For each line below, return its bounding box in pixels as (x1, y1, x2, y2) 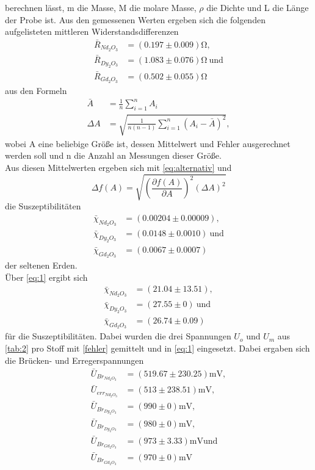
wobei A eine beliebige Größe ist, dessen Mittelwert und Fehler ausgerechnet (5, 137, 291, 150)
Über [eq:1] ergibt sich (5, 270, 88, 283)
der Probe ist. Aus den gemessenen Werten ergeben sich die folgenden (5, 13, 266, 26)
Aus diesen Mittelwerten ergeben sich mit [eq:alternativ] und (5, 161, 232, 174)
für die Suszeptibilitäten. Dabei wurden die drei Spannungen (5, 330, 231, 342)
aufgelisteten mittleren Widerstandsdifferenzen (5, 25, 179, 38)
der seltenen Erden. (5, 259, 78, 272)
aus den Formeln (5, 84, 67, 96)
